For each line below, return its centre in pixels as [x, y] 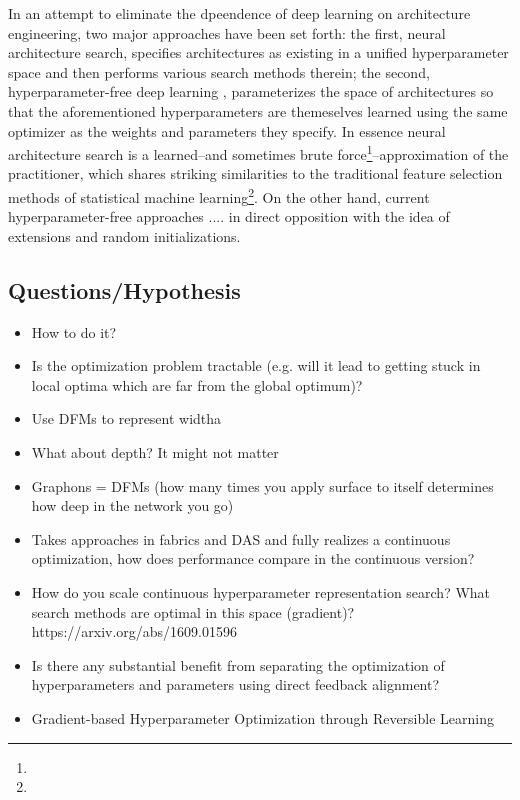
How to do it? [74, 331]
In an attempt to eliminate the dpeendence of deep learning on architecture [239, 13]
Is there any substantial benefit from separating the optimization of [238, 664]
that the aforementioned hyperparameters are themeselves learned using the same [258, 110]
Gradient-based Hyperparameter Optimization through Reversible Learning [262, 717]
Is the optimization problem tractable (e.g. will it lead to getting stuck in [256, 365]
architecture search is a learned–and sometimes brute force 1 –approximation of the [258, 152]
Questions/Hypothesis [124, 289]
